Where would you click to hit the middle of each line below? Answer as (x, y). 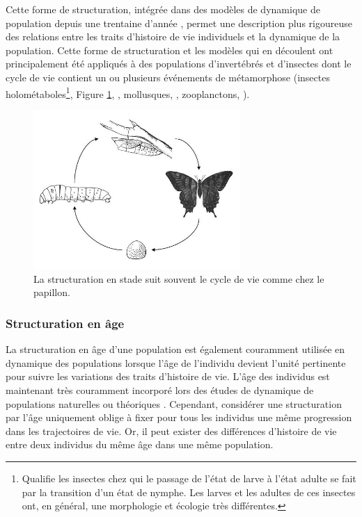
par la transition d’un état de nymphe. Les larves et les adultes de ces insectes (189, 492)
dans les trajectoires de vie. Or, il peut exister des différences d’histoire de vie (171, 430)
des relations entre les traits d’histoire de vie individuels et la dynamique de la (173, 36)
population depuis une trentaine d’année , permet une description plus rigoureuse (179, 23)
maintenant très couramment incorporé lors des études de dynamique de (160, 390)
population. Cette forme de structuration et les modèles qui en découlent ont (170, 50)
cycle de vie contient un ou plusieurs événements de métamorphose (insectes (168, 77)
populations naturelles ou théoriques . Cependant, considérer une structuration (174, 403)
